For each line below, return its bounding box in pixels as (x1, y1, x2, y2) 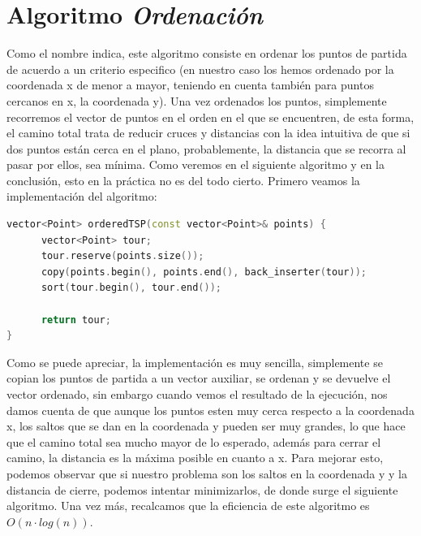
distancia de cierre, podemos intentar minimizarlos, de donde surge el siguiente (6, 481, 398, 498)
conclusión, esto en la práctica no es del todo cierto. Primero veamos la (6, 171, 360, 188)
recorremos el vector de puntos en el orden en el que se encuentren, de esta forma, (6, 108, 415, 125)
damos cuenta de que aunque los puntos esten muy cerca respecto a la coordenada (6, 401, 415, 418)
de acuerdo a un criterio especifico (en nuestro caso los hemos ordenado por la (6, 60, 394, 77)
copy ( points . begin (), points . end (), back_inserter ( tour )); (41, 266, 367, 278)
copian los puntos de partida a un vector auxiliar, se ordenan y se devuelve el (6, 370, 391, 387)
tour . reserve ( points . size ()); (41, 250, 204, 262)
